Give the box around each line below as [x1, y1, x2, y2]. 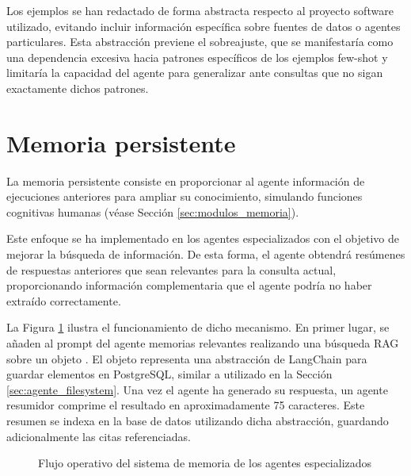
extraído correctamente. [6, 292, 121, 309]
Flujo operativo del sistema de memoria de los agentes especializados [38, 455, 372, 471]
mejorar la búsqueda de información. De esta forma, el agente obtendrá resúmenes [6, 246, 405, 263]
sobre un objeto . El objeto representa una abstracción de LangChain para [6, 350, 367, 367]
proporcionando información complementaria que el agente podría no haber [6, 277, 372, 294]
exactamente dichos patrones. [6, 79, 149, 96]
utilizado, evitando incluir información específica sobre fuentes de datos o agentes [6, 17, 401, 34]
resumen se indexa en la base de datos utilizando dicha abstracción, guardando [6, 413, 389, 428]
